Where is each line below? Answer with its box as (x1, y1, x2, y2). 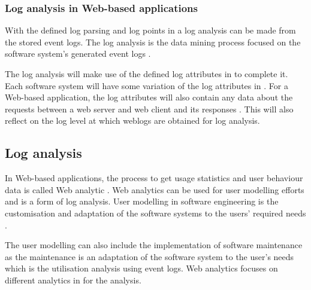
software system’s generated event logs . (5, 47, 151, 60)
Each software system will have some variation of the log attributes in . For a (5, 79, 289, 91)
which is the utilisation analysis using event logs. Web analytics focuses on (5, 262, 278, 274)
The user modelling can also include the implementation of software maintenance (5, 239, 303, 251)
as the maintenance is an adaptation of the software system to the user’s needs (5, 250, 294, 262)
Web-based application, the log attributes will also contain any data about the (5, 91, 293, 103)
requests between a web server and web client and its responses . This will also (5, 102, 294, 115)
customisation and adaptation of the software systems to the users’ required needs (5, 206, 306, 219)
